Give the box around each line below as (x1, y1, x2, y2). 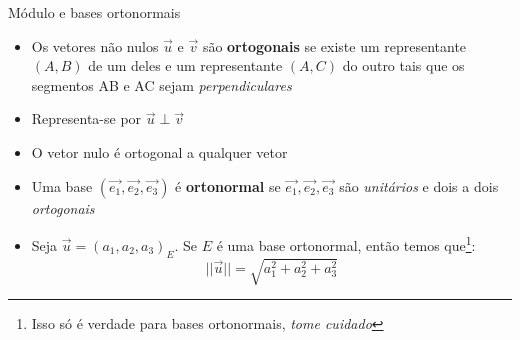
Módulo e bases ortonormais (8, 2, 181, 22)
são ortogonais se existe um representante (202, 35, 467, 56)
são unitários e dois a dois (339, 175, 499, 196)
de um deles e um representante (88, 55, 283, 76)
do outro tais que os (342, 55, 465, 76)
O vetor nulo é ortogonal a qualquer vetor (31, 141, 288, 162)
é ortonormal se (175, 175, 281, 196)
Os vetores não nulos (31, 35, 159, 56)
